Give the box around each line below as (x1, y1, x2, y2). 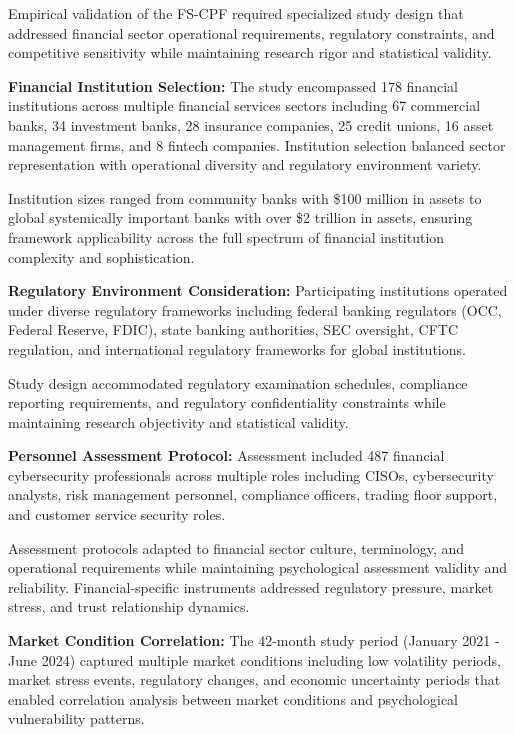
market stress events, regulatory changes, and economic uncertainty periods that (8, 669, 501, 690)
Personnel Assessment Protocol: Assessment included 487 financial (8, 445, 445, 466)
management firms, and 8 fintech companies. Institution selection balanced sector (8, 134, 506, 155)
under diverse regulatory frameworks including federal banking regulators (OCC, (8, 299, 502, 320)
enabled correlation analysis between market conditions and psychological (8, 688, 458, 709)
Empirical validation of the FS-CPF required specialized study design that (8, 3, 464, 23)
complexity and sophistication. (8, 246, 195, 267)
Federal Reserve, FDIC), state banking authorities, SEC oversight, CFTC (8, 319, 459, 340)
